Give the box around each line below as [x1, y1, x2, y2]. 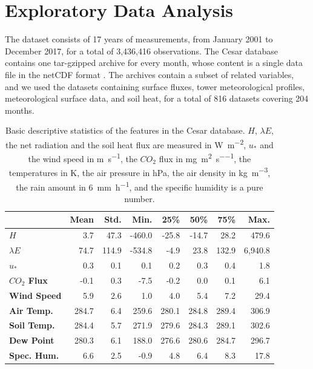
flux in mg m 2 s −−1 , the [159, 151, 251, 165]
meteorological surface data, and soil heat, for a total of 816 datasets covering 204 [5, 92, 309, 105]
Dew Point [9, 334, 54, 347]
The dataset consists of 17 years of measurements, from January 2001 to [5, 33, 273, 45]
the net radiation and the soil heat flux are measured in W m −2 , [5, 136, 246, 151]
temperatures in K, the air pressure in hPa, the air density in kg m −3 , [8, 165, 271, 179]
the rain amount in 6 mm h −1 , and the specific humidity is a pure [16, 178, 263, 193]
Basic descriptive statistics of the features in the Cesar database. [5, 124, 245, 137]
